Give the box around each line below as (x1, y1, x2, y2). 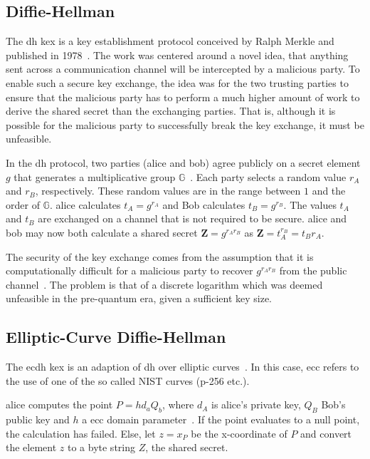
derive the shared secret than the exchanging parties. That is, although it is (6, 103, 336, 118)
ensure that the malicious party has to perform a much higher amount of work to (6, 89, 360, 104)
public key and (6, 412, 70, 427)
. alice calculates (49, 197, 121, 212)
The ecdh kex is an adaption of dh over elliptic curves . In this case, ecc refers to (6, 359, 359, 374)
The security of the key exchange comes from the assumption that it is (6, 249, 314, 264)
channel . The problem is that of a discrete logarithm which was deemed (6, 277, 323, 292)
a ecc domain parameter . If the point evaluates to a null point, (82, 412, 360, 427)
